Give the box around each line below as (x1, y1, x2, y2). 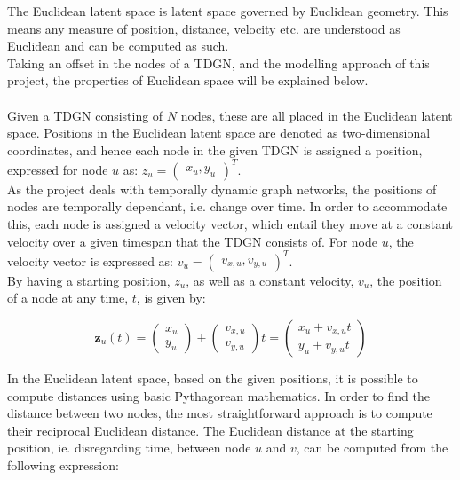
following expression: (7, 455, 119, 474)
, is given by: (136, 288, 206, 307)
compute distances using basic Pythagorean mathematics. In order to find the (7, 386, 430, 405)
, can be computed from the (296, 438, 448, 457)
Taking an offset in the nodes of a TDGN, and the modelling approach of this (7, 53, 430, 72)
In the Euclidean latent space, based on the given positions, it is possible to (7, 368, 418, 387)
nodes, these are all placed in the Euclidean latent (180, 106, 453, 124)
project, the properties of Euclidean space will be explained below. (7, 71, 369, 90)
